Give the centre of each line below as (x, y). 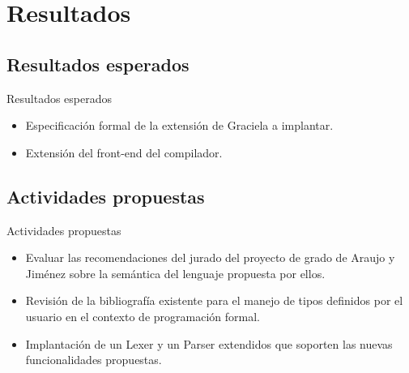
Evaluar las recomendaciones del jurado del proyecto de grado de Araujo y (210, 257)
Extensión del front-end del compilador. (124, 152)
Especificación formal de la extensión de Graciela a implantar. (179, 125)
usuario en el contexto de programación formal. (143, 316)
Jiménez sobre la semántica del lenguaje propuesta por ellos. (175, 273)
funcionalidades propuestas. (94, 360)
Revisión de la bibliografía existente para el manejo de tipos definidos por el (214, 300)
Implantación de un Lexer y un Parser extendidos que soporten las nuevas (209, 343)
